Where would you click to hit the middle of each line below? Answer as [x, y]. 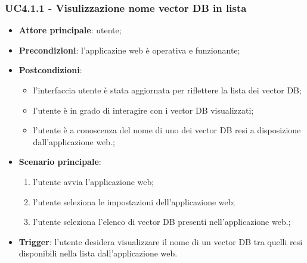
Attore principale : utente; [70, 30]
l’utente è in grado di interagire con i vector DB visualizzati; [143, 110]
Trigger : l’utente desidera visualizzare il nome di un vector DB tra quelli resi [161, 241]
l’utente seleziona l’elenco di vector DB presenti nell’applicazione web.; [162, 222]
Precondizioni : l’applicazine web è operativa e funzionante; [129, 50]
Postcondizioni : [50, 70]
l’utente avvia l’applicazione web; [94, 181]
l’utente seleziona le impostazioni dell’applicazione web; [134, 201]
